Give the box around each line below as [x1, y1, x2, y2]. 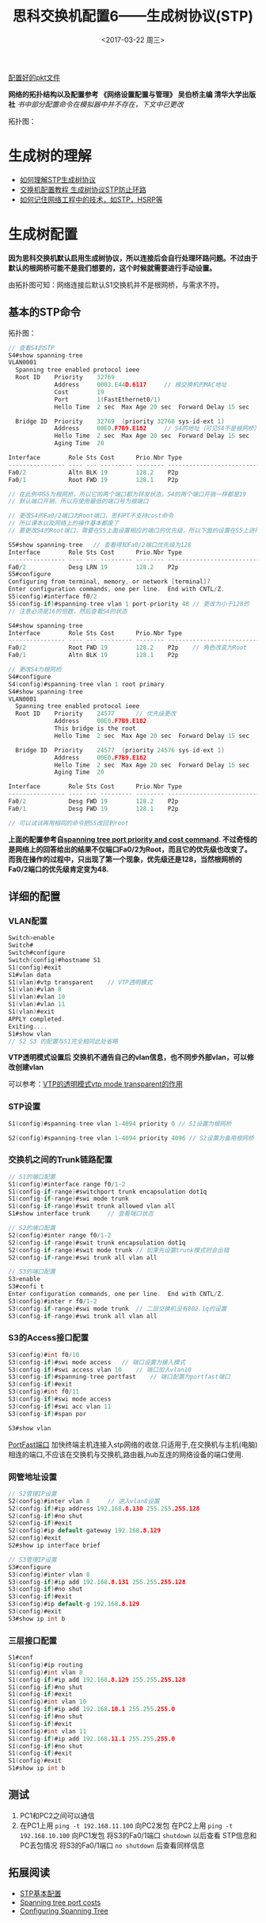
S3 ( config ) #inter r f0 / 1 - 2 [8, 1297, 97, 1306]
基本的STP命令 [8, 306, 82, 319]
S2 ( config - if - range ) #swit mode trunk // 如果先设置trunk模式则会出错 [8, 1246, 230, 1254]
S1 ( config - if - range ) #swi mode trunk [8, 1195, 129, 1203]
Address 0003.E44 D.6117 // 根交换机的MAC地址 [54, 381, 227, 389]
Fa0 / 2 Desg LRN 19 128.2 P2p [8, 563, 179, 571]
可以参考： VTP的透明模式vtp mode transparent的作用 [8, 1079, 184, 1089]
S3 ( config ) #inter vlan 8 [8, 1571, 90, 1579]
